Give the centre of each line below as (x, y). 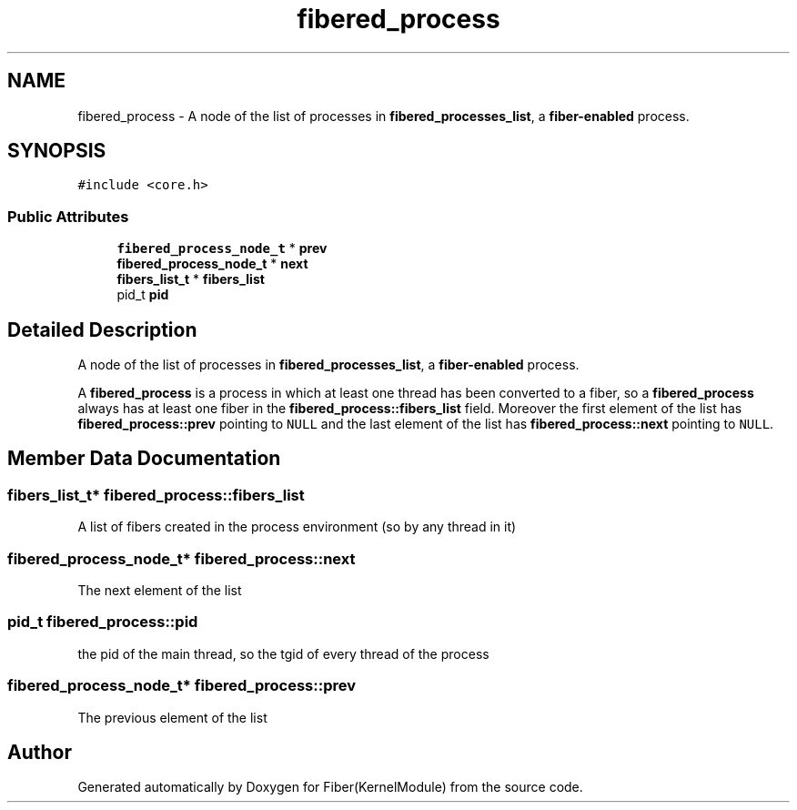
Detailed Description (102, 329)
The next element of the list (160, 590)
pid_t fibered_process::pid (103, 622)
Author (40, 752)
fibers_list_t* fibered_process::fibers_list (156, 495)
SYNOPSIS (57, 151)
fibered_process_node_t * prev (222, 248)
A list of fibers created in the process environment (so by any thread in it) (297, 527)
